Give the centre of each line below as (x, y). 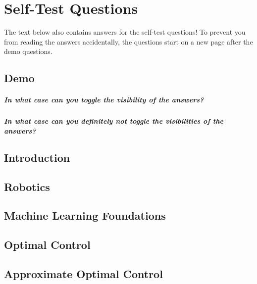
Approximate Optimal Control (83, 273)
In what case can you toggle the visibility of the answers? (104, 100)
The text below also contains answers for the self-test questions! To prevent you (125, 32)
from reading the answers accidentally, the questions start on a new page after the (128, 41)
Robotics (27, 186)
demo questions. (28, 51)
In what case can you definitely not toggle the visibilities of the (114, 121)
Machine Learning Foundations (85, 215)
